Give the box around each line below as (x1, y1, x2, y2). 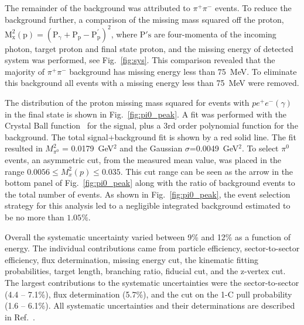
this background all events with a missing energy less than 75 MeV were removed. (5, 77, 299, 89)
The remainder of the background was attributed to (5, 2, 190, 13)
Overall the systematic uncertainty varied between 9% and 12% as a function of (5, 230, 291, 243)
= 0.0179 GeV (62, 142, 114, 154)
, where (111, 27, 138, 40)
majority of (5, 65, 45, 77)
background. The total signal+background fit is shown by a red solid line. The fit (5, 130, 296, 143)
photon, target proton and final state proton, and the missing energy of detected (5, 42, 293, 54)
